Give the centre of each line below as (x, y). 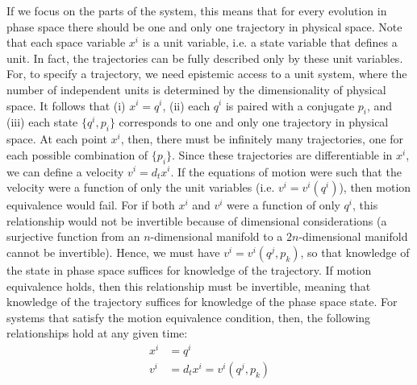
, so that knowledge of (355, 252)
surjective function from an (73, 236)
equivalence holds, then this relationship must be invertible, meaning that (189, 286)
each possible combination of (77, 154)
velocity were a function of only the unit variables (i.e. (141, 187)
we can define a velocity (65, 171)
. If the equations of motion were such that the (286, 171)
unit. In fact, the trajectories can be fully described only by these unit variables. (205, 58)
